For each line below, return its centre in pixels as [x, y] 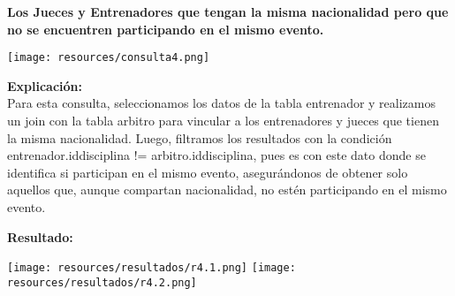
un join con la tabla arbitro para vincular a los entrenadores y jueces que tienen [223, 121]
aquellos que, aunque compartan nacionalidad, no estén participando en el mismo [227, 190]
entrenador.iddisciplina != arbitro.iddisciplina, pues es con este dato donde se [216, 155]
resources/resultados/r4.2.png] [102, 282]
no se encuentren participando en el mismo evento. [166, 29]
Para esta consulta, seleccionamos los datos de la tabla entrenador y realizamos [222, 103]
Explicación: [45, 85]
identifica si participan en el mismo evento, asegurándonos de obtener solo [208, 172]
